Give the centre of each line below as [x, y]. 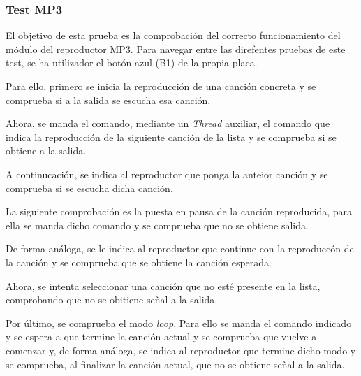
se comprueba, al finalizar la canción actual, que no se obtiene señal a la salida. [175, 364]
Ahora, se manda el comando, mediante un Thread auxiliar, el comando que [168, 123]
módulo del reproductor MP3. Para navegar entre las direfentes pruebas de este [176, 49]
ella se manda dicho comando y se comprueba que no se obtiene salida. [157, 225]
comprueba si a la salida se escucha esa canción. [108, 100]
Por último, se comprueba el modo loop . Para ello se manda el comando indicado [179, 323]
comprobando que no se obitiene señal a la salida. [112, 299]
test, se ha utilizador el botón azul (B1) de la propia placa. [132, 63]
